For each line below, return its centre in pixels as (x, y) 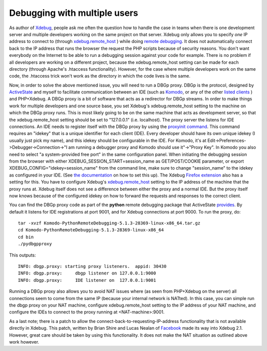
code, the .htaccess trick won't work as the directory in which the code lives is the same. (100, 76)
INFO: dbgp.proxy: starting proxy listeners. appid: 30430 (92, 266)
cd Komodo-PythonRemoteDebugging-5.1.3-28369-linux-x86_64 (91, 230)
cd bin (26, 237)
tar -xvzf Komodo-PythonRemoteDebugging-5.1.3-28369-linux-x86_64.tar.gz (109, 223)
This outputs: (23, 255)
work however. (24, 342)
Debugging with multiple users (74, 13)
